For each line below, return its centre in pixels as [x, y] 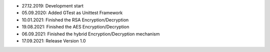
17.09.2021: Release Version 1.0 [54, 40]
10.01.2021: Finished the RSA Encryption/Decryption [75, 19]
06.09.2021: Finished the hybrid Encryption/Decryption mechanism [91, 34]
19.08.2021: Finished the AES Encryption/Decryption [75, 27]
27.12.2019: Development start [52, 6]
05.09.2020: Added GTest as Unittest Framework [72, 13]
